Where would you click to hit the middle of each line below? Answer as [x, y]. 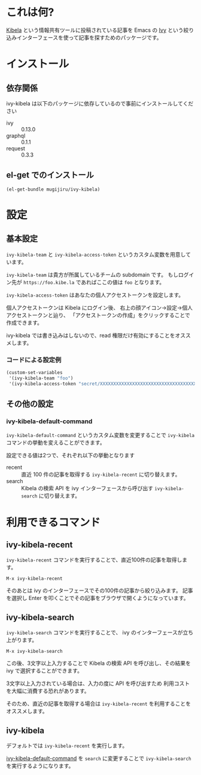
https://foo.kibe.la [49, 282]
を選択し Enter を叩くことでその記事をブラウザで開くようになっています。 [98, 598]
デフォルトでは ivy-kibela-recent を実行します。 [67, 745]
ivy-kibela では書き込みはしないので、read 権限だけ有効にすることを [91, 335]
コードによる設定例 [34, 360]
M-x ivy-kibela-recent [34, 579]
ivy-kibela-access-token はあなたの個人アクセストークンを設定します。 [95, 295]
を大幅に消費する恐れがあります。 [48, 691]
